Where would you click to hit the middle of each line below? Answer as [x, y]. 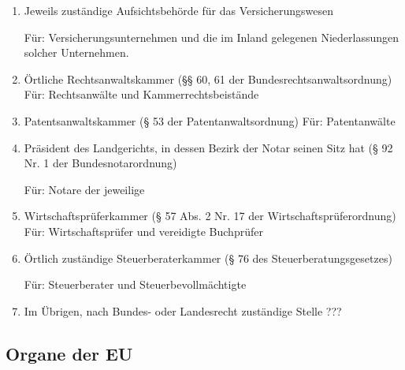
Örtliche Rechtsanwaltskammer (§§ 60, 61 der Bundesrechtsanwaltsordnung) [208, 78]
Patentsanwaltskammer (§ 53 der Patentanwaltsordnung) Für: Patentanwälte [210, 120]
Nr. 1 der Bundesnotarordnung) [100, 163]
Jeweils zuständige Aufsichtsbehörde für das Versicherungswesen [178, 10]
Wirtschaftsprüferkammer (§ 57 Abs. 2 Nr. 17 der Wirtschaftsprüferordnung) [210, 216]
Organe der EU [69, 353]
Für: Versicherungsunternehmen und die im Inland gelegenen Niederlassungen [212, 37]
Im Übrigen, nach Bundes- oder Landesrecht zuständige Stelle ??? [183, 310]
